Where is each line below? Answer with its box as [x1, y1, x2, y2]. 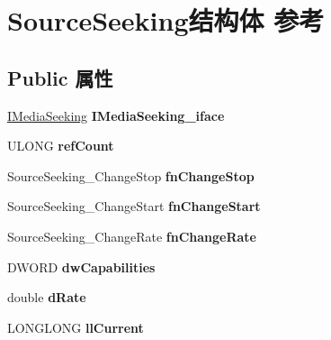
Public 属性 [7, 63, 113, 91]
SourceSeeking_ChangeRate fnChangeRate [7, 226, 256, 245]
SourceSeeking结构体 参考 [7, 2, 325, 39]
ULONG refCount [7, 136, 114, 155]
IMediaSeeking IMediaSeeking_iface [7, 106, 225, 124]
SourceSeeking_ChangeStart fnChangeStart [7, 197, 261, 216]
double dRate [7, 288, 86, 307]
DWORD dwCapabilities [7, 257, 156, 276]
